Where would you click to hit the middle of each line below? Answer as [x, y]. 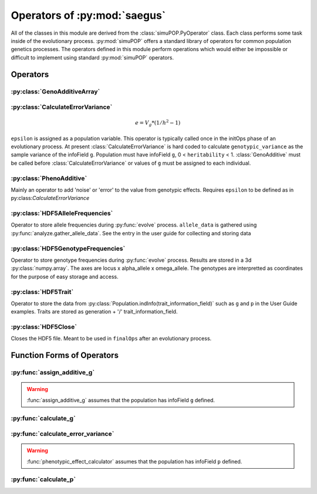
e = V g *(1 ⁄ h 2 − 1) [158, 123]
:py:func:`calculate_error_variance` [63, 434]
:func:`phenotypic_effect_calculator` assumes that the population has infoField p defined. [134, 461]
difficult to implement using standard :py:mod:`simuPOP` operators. [92, 57]
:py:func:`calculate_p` [43, 479]
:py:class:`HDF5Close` [44, 327]
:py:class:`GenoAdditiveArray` [55, 91]
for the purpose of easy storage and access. [65, 276]
